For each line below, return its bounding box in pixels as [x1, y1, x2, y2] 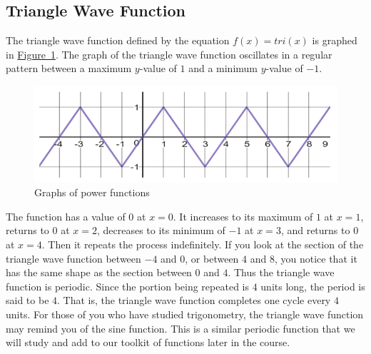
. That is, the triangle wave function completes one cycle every [57, 293, 331, 308]
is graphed [312, 33, 357, 48]
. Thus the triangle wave [228, 265, 335, 280]
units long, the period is [260, 278, 365, 293]
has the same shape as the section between [6, 265, 192, 280]
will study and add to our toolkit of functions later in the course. [6, 335, 290, 350]
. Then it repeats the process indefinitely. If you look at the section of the [41, 236, 364, 251]
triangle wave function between [6, 251, 141, 265]
